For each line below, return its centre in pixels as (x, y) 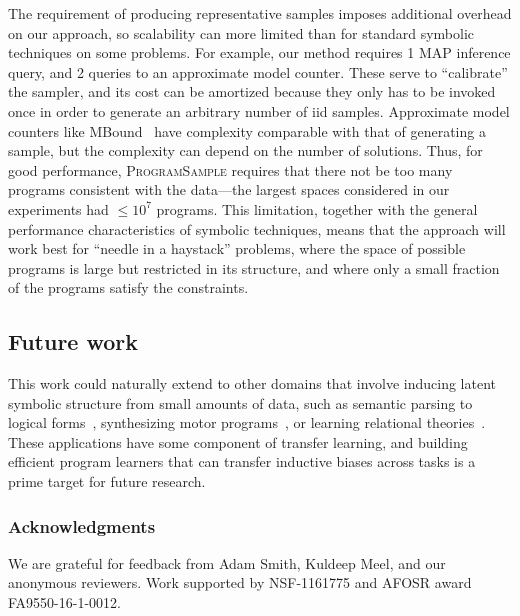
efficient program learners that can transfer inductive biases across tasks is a (242, 461)
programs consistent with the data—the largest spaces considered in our (229, 189)
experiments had (58, 208)
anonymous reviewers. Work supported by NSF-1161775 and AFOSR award (240, 582)
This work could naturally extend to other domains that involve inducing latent (252, 383)
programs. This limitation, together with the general (317, 208)
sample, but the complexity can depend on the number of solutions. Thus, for (245, 150)
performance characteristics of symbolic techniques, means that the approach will (257, 228)
